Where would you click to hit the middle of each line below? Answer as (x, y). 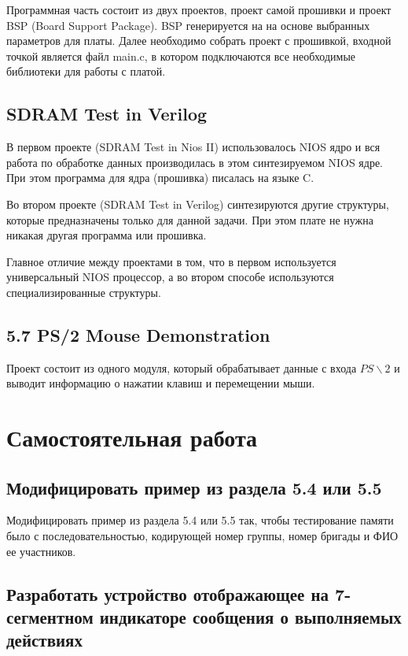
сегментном (50, 617)
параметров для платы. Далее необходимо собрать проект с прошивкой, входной (199, 41)
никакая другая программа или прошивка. (107, 235)
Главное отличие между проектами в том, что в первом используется (171, 261)
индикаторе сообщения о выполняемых (250, 617)
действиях (44, 640)
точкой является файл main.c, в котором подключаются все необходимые (181, 56)
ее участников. (41, 551)
